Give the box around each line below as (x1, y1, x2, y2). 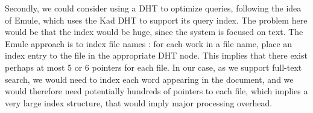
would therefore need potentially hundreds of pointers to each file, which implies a (5, 85, 308, 97)
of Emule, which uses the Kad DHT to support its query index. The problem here (5, 13, 308, 26)
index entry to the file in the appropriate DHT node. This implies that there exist (5, 49, 308, 62)
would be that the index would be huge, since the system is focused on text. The (5, 25, 303, 38)
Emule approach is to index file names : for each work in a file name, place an (5, 37, 292, 50)
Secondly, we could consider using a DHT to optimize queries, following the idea (5, 2, 302, 14)
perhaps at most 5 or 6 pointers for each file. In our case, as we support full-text (5, 60, 302, 73)
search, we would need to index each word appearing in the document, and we (5, 73, 294, 85)
